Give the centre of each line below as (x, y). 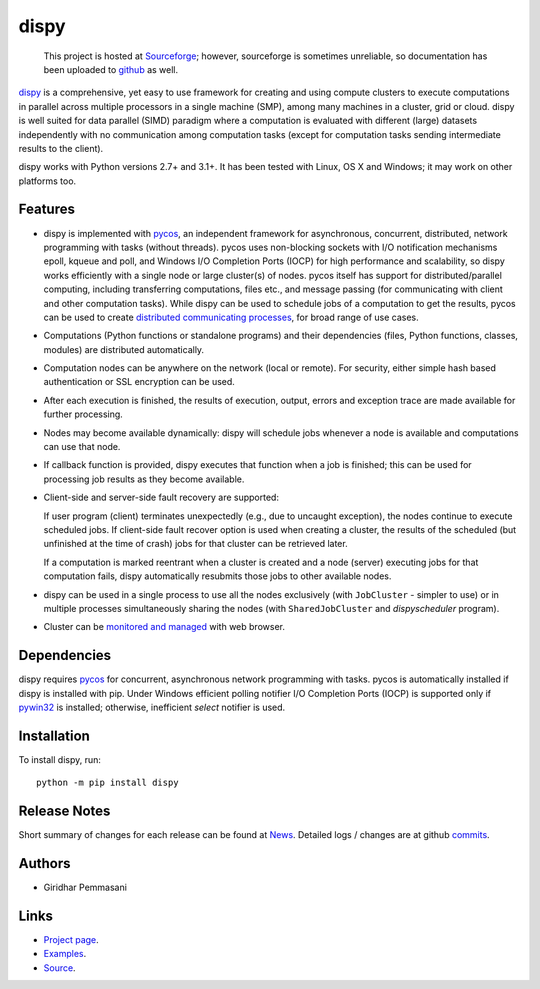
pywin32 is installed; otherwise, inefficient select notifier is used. (152, 707)
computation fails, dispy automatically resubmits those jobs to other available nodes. (217, 576)
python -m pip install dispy (107, 783)
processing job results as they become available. (144, 479)
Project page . (71, 940)
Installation (54, 735)
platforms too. (47, 181)
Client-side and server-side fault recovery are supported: (161, 497)
